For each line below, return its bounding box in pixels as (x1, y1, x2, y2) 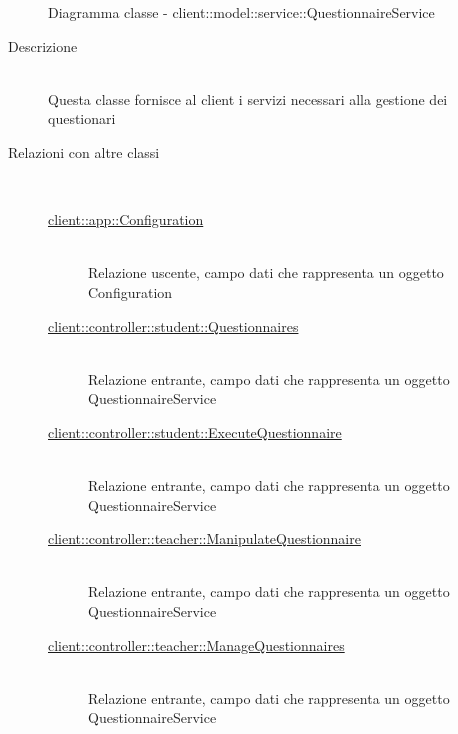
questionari (48, 108, 116, 129)
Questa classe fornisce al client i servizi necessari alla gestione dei (48, 88, 448, 109)
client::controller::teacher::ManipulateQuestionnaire (48, 528, 361, 549)
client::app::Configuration (48, 209, 204, 230)
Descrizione (8, 35, 78, 56)
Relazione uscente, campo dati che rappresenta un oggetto (88, 262, 444, 283)
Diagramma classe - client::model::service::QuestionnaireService (48, 2, 435, 22)
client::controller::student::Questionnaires (48, 315, 299, 336)
